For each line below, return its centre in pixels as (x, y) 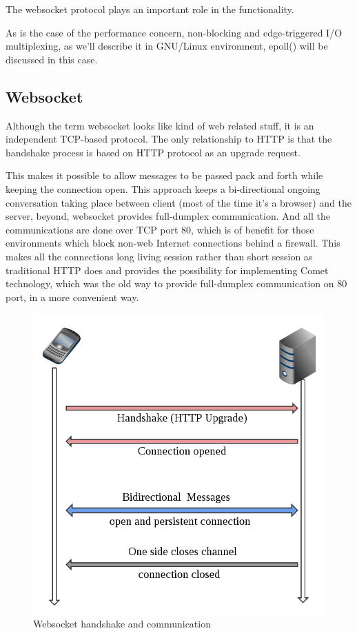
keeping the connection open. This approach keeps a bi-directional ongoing (163, 188)
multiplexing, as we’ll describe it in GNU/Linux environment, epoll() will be (167, 46)
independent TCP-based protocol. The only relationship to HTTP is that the (169, 139)
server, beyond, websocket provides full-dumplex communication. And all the (168, 216)
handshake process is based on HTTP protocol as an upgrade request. (153, 152)
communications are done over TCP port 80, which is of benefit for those (160, 229)
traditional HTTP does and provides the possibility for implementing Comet (167, 270)
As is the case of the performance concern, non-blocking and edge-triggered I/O (174, 32)
